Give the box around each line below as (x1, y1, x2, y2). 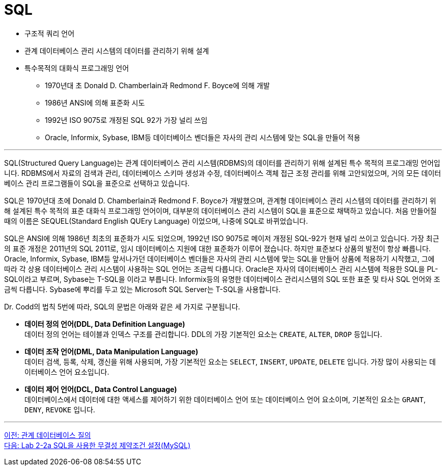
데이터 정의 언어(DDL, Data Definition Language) (24, 319, 185, 328)
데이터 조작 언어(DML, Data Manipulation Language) (24, 347, 199, 356)
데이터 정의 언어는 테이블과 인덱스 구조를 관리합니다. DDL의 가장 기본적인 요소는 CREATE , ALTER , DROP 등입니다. (24, 329, 382, 338)
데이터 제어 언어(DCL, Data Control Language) (24, 384, 177, 394)
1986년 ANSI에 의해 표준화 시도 (45, 98, 145, 107)
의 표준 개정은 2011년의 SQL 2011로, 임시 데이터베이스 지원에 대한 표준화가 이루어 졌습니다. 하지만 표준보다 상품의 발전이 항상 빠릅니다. (4, 244, 431, 253)
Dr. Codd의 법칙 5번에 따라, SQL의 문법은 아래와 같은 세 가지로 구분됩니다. (4, 302, 240, 311)
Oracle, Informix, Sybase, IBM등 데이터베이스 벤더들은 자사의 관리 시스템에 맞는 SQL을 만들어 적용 (45, 133, 360, 142)
